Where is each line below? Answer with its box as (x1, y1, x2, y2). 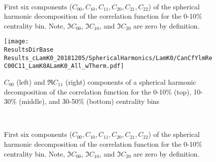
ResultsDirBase (4, 46, 54, 54)
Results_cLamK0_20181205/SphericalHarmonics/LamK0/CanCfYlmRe (4, 54, 213, 62)
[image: (4, 38, 29, 45)
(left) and (16, 77, 45, 87)
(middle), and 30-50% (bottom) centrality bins (19, 96, 160, 106)
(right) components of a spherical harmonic (65, 77, 196, 87)
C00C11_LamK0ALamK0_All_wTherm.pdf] (4, 63, 124, 70)
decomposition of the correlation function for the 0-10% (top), (4, 86, 191, 97)
